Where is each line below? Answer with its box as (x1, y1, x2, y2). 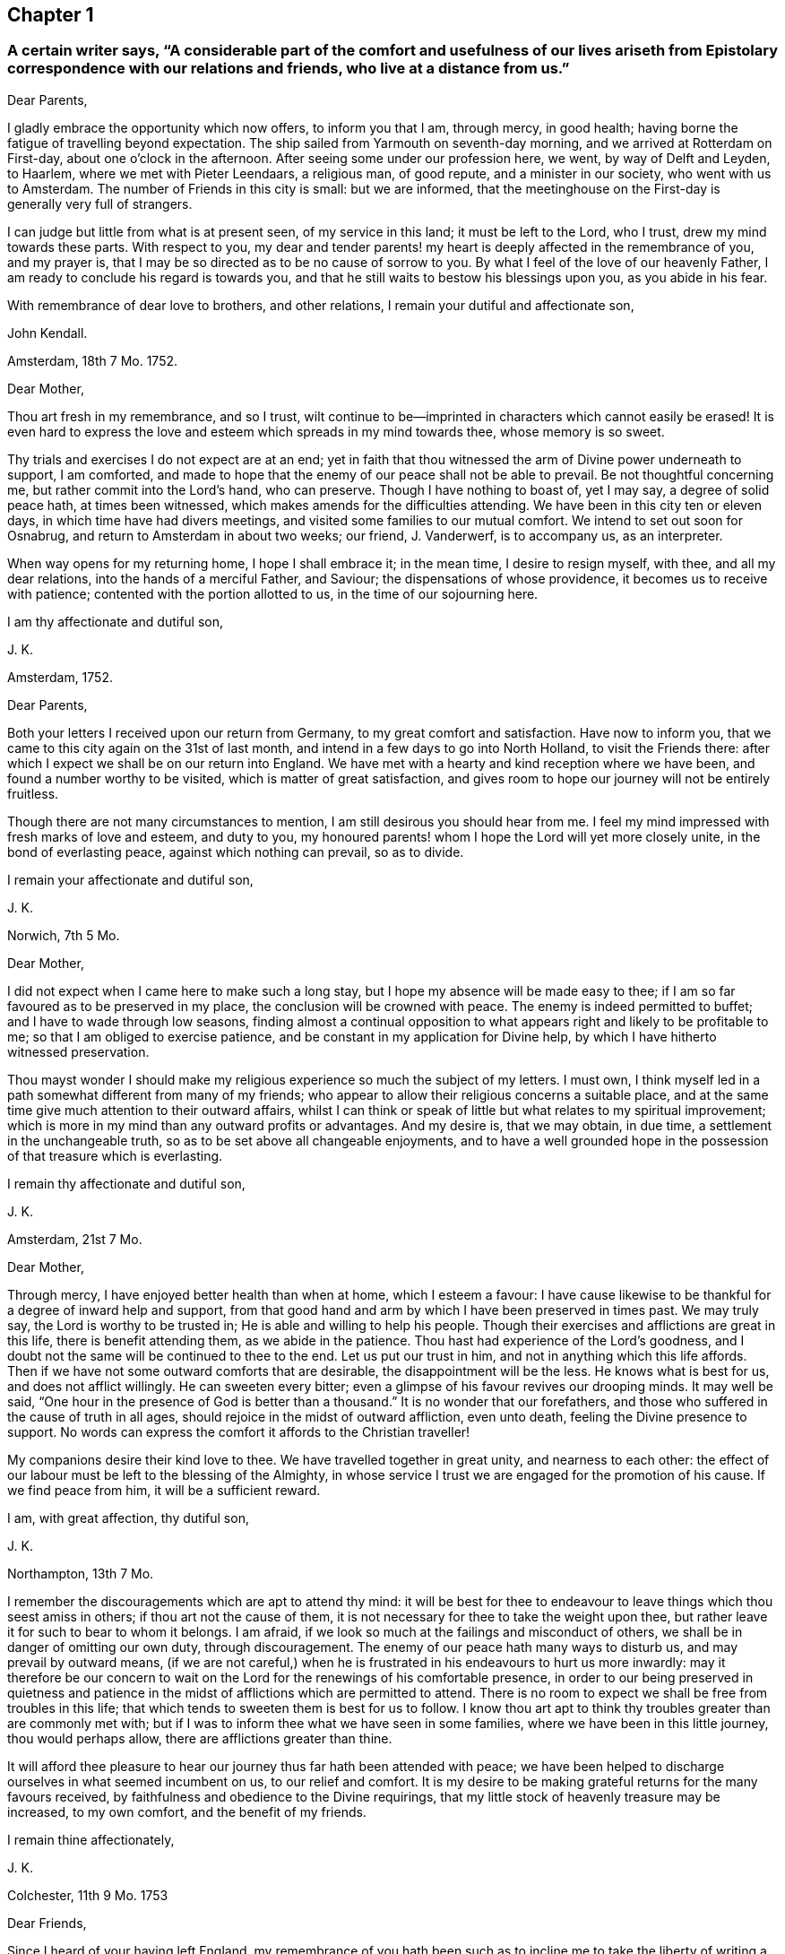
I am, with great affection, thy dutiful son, (7, 1509, 249, 1526)
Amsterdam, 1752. (7, 669, 113, 685)
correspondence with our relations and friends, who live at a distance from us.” (7, 59, 570, 78)
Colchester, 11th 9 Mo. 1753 (7, 1887, 168, 1903)
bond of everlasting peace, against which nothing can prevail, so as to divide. (7, 843, 464, 860)
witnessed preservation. (7, 1043, 150, 1059)
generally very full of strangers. (7, 195, 193, 212)
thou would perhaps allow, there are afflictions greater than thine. (7, 1730, 392, 1746)
